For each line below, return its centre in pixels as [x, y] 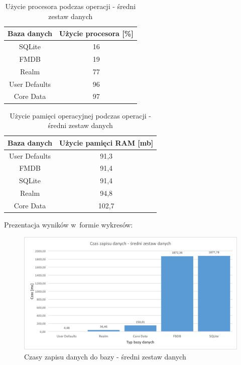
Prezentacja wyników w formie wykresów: [69, 224]
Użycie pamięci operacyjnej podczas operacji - [80, 115]
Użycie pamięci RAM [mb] [106, 142]
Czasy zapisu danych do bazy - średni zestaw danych [105, 356]
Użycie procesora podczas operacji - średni [71, 6]
